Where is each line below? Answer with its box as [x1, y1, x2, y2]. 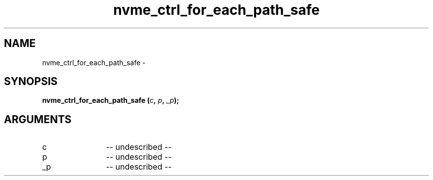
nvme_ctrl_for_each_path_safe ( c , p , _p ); [42, 96, 179, 105]
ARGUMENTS [4, 113, 72, 126]
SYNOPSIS [4, 75, 58, 88]
